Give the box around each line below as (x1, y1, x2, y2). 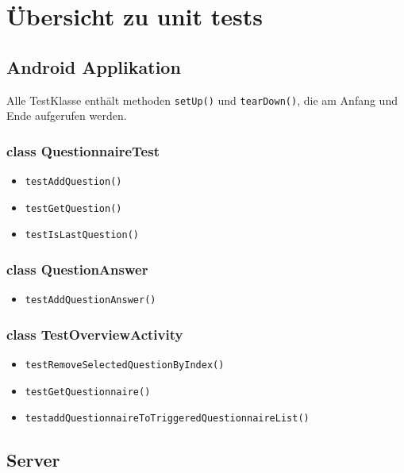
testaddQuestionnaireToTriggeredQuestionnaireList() (25, 413, 310, 425)
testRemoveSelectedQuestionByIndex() (25, 360, 225, 371)
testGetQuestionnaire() (25, 386, 151, 398)
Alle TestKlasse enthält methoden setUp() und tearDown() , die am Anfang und (6, 91, 398, 108)
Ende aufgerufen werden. (6, 107, 127, 124)
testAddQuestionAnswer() (25, 294, 156, 306)
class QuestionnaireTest (6, 140, 160, 160)
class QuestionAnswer (6, 259, 148, 279)
